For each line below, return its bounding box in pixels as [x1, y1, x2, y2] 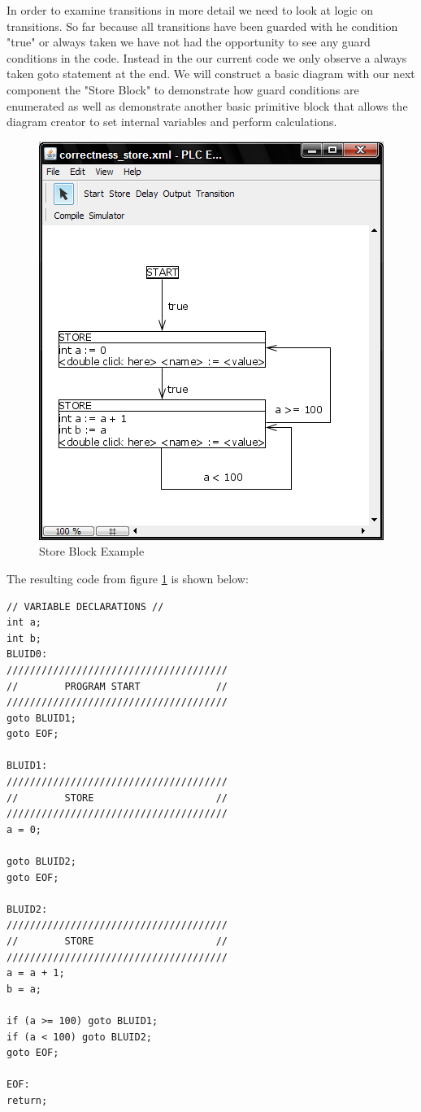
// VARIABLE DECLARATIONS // [7, 600, 164, 613]
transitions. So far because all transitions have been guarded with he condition [7, 17, 398, 34]
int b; [7, 632, 41, 644]
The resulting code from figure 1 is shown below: [7, 569, 249, 587]
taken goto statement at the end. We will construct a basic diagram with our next [7, 65, 415, 82]
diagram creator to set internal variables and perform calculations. [7, 113, 337, 130]
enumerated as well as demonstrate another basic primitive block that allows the [7, 97, 408, 114]
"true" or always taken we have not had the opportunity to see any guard [7, 33, 371, 50]
